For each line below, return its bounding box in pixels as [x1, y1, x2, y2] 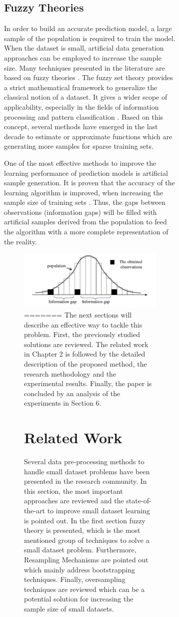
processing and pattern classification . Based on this [4, 111, 163, 122]
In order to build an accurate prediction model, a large [4, 23, 172, 34]
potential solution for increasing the [24, 593, 133, 604]
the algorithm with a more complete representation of [4, 226, 168, 237]
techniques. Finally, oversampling [24, 574, 125, 584]
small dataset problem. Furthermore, [24, 544, 136, 555]
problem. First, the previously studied [24, 329, 140, 340]
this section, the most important [24, 485, 123, 496]
